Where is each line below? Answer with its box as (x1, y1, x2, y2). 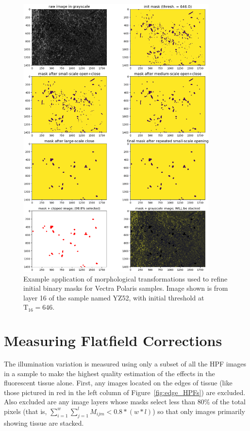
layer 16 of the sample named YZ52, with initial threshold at (23, 292, 204, 302)
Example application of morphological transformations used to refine (23, 273, 228, 283)
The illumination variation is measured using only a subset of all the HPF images (4, 359, 247, 368)
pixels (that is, (4, 406, 47, 416)
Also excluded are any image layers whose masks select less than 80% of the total (4, 397, 246, 407)
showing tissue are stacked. (4, 417, 84, 428)
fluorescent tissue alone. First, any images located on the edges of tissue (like (4, 378, 233, 388)
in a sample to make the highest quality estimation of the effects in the (4, 368, 215, 378)
